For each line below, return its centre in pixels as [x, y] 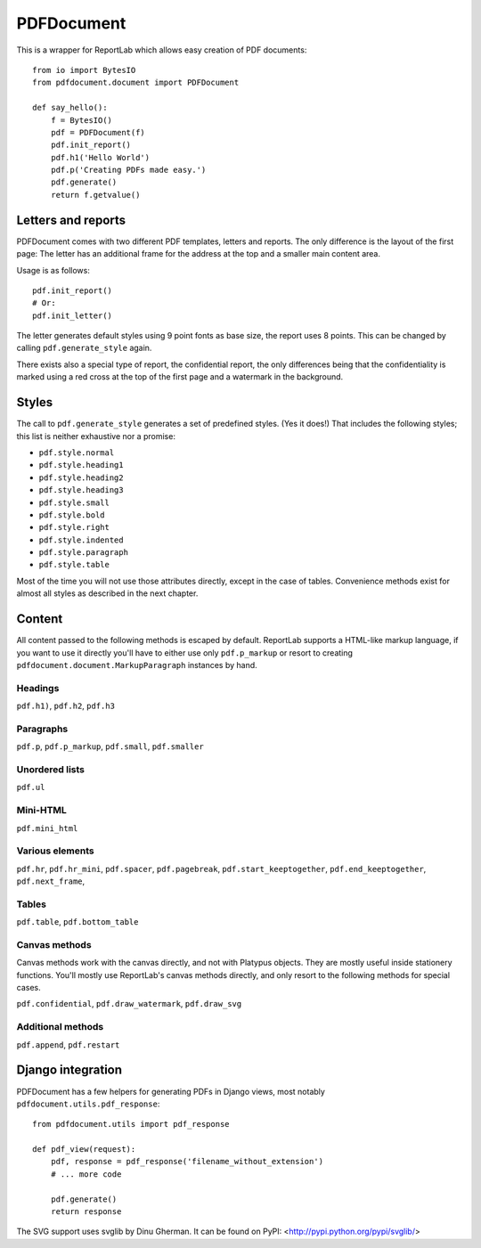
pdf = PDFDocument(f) [98, 132]
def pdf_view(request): [84, 1150]
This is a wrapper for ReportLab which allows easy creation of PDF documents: [162, 50]
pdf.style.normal [77, 453]
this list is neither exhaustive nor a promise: [96, 436]
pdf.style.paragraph [84, 553]
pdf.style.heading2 [81, 477]
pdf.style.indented [81, 540]
